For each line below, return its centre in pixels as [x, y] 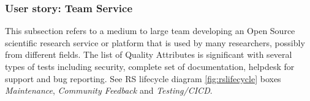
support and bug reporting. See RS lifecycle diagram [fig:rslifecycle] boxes [143, 78]
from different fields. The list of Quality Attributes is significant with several [149, 54]
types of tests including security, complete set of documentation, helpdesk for [150, 66]
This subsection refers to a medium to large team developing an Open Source [150, 31]
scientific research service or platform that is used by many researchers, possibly [155, 42]
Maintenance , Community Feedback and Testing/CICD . [109, 90]
